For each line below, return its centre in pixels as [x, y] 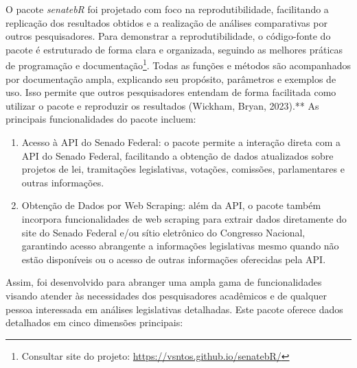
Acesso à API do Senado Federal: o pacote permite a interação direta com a [181, 142]
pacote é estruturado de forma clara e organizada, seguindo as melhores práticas [174, 49]
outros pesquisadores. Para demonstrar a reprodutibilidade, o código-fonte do [168, 36]
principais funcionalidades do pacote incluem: [101, 119]
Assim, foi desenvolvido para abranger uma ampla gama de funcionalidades [164, 282]
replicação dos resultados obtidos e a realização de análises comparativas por [166, 22]
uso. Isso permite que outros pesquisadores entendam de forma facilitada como [171, 92]
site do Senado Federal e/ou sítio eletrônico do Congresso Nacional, [163, 232]
